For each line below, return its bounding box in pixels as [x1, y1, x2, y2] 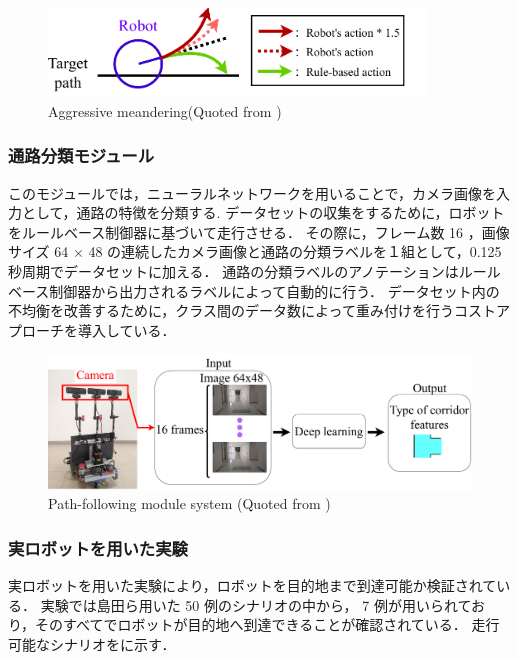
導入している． [77, 319, 176, 340]
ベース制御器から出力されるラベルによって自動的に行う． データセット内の [8, 280, 500, 301]
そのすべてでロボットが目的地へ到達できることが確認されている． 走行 [35, 614, 500, 635]
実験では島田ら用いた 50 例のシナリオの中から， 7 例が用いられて [40, 594, 472, 615]
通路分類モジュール [8, 143, 155, 168]
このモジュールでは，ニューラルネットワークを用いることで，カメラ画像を [8, 182, 497, 203]
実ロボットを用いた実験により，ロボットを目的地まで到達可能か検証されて [8, 575, 497, 596]
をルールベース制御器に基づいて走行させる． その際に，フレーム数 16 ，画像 [8, 221, 510, 242]
